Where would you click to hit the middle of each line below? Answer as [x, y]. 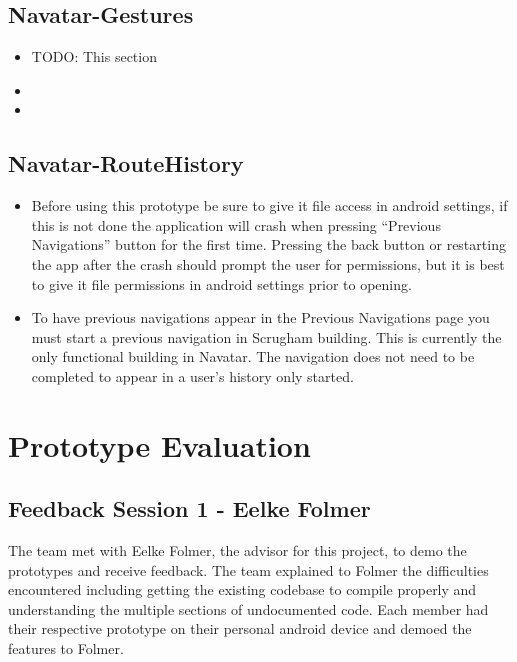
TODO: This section [94, 56]
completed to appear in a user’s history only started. [192, 375]
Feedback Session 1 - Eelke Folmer [189, 508]
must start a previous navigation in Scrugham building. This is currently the [266, 336]
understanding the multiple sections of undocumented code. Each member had [248, 608]
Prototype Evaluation [159, 444]
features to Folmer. [66, 648]
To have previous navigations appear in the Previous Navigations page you [260, 317]
